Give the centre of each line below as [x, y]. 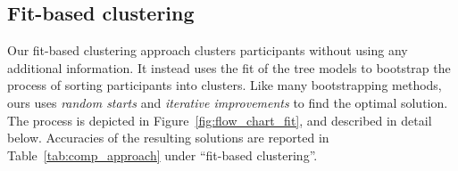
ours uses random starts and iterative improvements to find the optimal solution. [228, 102]
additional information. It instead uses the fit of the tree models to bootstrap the [229, 67]
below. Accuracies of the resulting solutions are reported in [168, 138]
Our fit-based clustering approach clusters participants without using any [208, 50]
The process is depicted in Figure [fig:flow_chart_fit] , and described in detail [220, 120]
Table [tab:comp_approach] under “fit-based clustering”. [162, 155]
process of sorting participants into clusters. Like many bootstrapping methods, [225, 85]
